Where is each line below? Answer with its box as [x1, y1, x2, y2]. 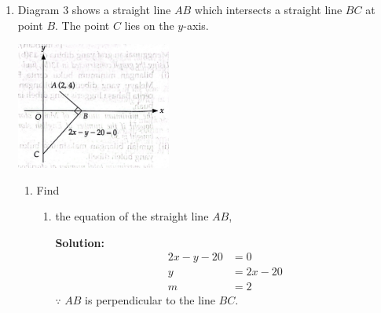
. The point [55, 16, 110, 33]
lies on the [124, 16, 174, 33]
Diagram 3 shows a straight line [17, 2, 171, 17]
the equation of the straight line [55, 208, 209, 224]
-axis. [183, 16, 209, 33]
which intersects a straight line [194, 2, 343, 17]
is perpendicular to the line [85, 292, 215, 308]
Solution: [55, 234, 104, 250]
